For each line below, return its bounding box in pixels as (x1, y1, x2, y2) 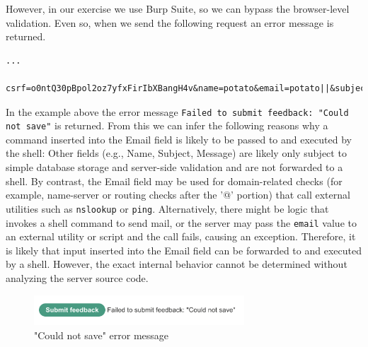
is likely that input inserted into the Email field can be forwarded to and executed (6, 242, 362, 257)
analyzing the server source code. (6, 270, 149, 285)
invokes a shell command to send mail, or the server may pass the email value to (6, 215, 357, 230)
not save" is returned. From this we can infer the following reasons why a (6, 118, 328, 133)
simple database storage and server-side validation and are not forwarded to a (6, 160, 343, 175)
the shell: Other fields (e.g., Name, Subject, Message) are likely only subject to (6, 146, 347, 160)
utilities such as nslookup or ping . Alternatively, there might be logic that (6, 201, 329, 216)
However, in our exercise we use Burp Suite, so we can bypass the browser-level (6, 1, 350, 16)
